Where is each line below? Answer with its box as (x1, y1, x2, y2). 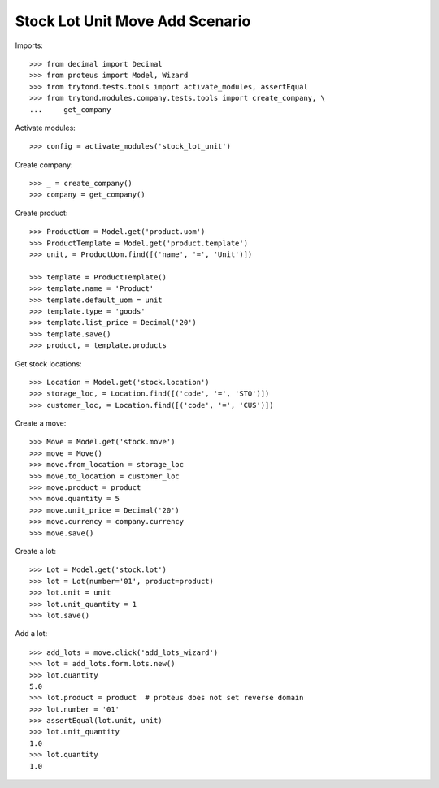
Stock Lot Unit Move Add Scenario (15, 12, 251, 30)
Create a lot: (15, 547, 57, 556)
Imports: (15, 41, 44, 50)
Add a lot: (15, 629, 48, 639)
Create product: (15, 208, 68, 218)
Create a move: (15, 418, 67, 428)
